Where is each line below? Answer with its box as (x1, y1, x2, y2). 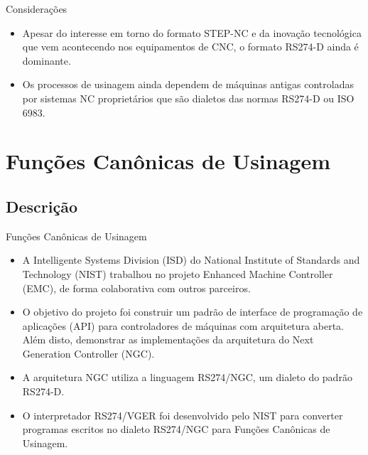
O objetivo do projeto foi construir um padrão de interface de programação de (22, 304, 363, 319)
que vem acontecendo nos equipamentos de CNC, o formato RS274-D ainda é (22, 39, 359, 54)
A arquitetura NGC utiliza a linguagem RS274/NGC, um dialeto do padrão (22, 370, 352, 385)
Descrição (6, 195, 78, 217)
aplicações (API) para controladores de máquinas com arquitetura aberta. (22, 318, 344, 333)
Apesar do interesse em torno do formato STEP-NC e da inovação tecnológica (22, 25, 362, 40)
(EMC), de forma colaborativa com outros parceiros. (22, 280, 251, 295)
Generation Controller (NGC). (22, 346, 155, 360)
